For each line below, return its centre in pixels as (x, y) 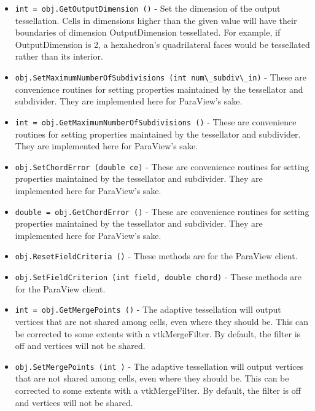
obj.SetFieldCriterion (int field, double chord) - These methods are (158, 277)
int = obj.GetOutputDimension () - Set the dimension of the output (148, 8)
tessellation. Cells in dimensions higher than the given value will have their (156, 20)
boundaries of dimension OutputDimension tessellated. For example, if (148, 32)
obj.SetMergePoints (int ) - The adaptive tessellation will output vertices (159, 366)
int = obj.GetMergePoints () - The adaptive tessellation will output (148, 309)
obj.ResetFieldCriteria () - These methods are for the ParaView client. (156, 256)
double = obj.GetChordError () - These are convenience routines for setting (162, 211)
